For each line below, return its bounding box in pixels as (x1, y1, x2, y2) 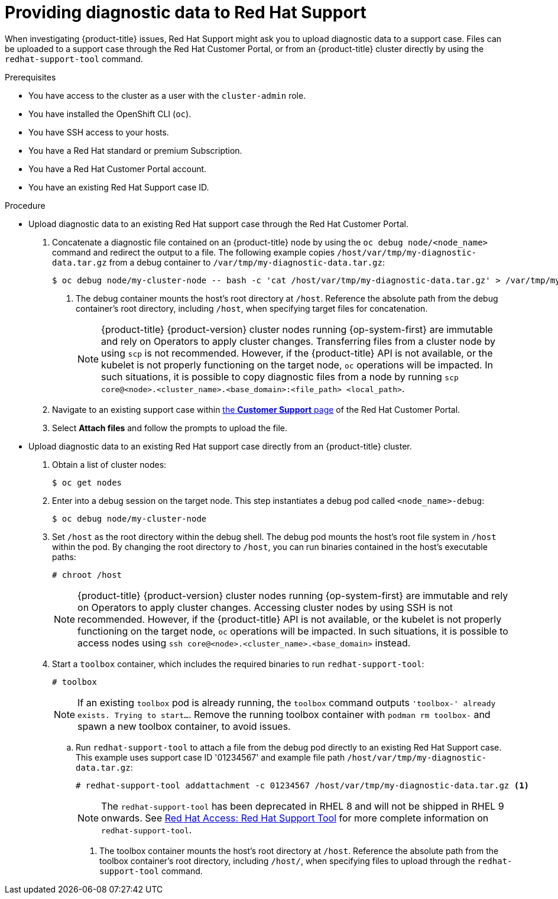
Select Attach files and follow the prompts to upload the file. (52, 422, 287, 433)
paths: (52, 551, 76, 562)
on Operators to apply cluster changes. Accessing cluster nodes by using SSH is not (77, 601, 453, 613)
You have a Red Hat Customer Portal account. (28, 163, 207, 174)
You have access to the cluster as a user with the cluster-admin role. (28, 90, 306, 101)
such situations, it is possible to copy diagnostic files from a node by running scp (101, 370, 459, 383)
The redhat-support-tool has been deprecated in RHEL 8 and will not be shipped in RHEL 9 (101, 800, 504, 812)
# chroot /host (52, 570, 122, 580)
